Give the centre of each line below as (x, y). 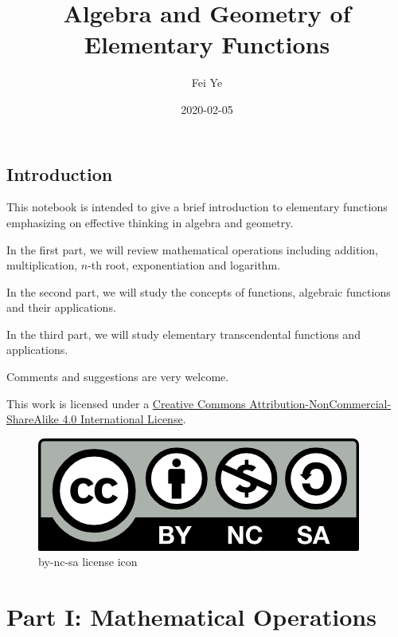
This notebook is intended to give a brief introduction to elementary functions (197, 207)
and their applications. (61, 307)
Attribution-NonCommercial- (320, 403)
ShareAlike (33, 419)
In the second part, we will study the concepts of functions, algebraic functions (199, 291)
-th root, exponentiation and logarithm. (184, 265)
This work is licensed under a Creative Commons (126, 403)
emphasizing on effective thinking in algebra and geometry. (150, 222)
